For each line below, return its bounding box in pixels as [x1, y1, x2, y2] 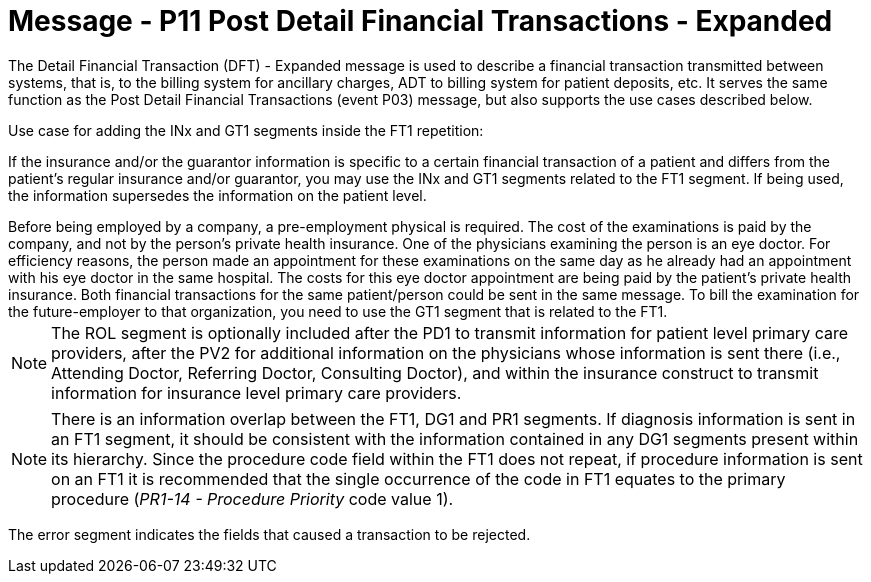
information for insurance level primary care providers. [51, 382, 462, 403]
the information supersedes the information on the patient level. [8, 186, 427, 204]
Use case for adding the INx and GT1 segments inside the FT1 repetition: [8, 121, 484, 139]
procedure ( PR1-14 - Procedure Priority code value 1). [51, 488, 454, 509]
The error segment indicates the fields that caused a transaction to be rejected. [8, 525, 531, 543]
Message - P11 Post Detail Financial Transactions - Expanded [8, 4, 833, 38]
